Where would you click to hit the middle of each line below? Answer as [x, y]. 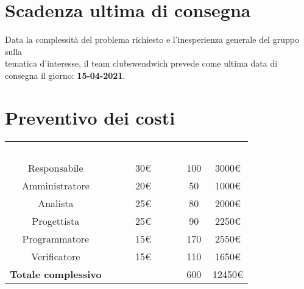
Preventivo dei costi [90, 117]
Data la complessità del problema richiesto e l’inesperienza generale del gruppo [152, 39]
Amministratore [55, 185]
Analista [56, 203]
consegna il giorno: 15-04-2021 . [65, 75]
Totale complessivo [56, 274]
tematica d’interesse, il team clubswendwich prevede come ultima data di [141, 63]
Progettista [56, 221]
